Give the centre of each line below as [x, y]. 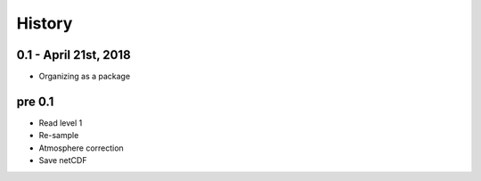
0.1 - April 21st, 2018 [73, 55]
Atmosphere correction [81, 148]
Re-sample [59, 136]
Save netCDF [63, 160]
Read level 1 [61, 123]
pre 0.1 [35, 101]
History [45, 23]
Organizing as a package [85, 77]
